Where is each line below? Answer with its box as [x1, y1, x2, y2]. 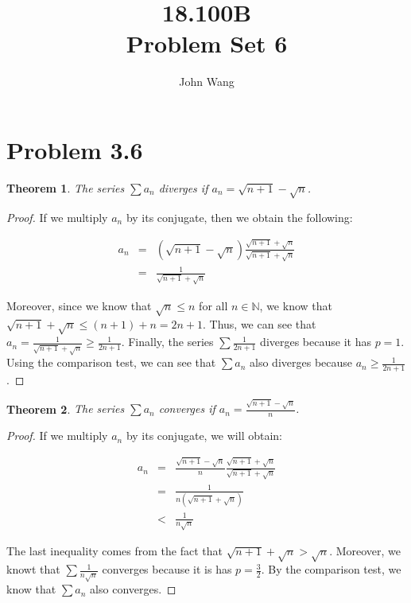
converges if [158, 400, 215, 417]
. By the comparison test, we [261, 561, 401, 578]
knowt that [6, 561, 60, 578]
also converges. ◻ [90, 581, 176, 597]
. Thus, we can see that [203, 315, 316, 332]
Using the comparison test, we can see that [6, 354, 216, 371]
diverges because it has [260, 333, 371, 350]
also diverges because [250, 354, 353, 371]
